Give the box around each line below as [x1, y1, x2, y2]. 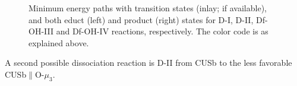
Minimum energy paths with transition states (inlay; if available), [29, 2, 267, 14]
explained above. [29, 36, 89, 49]
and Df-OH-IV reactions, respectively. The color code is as [56, 25, 268, 37]
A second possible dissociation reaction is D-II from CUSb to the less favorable [5, 56, 292, 69]
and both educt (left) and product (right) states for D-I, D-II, [29, 13, 254, 26]
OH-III [29, 25, 53, 37]
